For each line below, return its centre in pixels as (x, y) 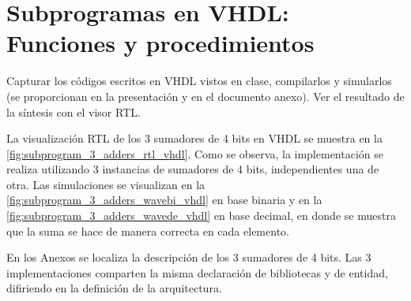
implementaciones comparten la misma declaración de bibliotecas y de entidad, (197, 272)
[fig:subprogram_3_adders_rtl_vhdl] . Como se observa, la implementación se (195, 153)
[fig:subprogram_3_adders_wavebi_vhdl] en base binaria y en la (164, 200)
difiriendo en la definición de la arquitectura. (114, 288)
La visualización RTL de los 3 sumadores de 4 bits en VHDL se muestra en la (194, 138)
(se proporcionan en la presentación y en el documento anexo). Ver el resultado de (205, 96)
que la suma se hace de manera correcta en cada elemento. (148, 230)
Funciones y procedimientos (160, 43)
